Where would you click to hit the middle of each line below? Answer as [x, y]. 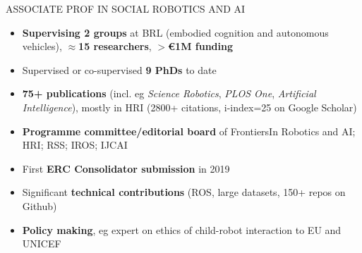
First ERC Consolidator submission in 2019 [126, 168]
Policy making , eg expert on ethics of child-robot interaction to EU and [182, 229]
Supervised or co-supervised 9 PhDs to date [119, 69]
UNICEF [42, 243]
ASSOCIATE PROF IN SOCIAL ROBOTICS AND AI [126, 8]
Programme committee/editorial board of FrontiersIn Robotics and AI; [189, 131]
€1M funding [201, 46]
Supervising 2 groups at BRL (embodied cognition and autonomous [175, 32]
